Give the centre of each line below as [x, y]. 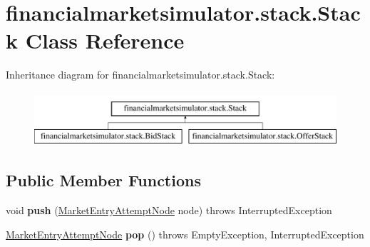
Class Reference [105, 40]
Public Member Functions [103, 180]
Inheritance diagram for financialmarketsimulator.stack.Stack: [140, 75]
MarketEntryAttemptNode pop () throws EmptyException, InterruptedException [185, 234]
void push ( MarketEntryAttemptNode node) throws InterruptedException [169, 210]
